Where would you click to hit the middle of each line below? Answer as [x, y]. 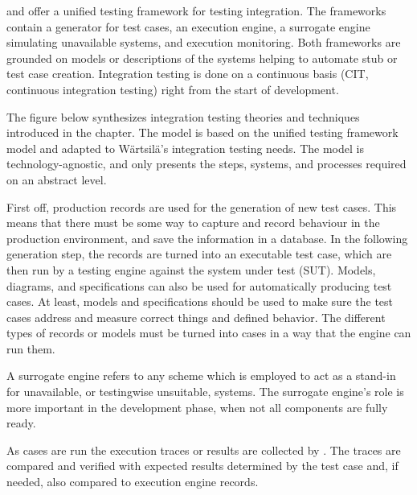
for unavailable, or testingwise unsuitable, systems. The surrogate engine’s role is [205, 392]
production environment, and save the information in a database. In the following [207, 238]
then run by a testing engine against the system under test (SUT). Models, [191, 269]
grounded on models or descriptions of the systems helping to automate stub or [202, 58]
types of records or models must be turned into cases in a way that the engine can [209, 333]
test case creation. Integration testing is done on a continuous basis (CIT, [188, 74]
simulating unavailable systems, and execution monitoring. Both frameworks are [204, 42]
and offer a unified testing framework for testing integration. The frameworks [196, 10]
